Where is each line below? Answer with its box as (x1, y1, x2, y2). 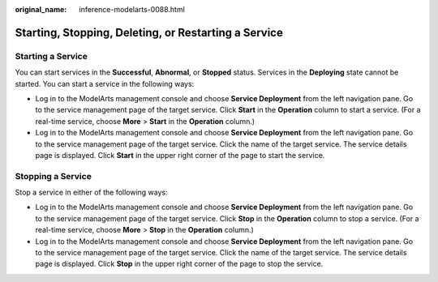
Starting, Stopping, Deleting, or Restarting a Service (15, 25, 283, 40)
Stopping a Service (15, 170, 92, 182)
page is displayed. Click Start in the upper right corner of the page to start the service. (35, 150, 325, 160)
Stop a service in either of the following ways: (15, 187, 168, 198)
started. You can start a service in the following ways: (15, 79, 195, 88)
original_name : (15, 5, 67, 14)
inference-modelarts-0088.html (79, 5, 186, 14)
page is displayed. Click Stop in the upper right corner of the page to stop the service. (35, 259, 324, 269)
